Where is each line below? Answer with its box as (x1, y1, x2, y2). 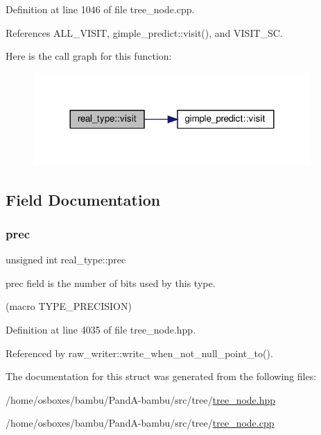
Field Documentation (6, 188, 161, 210)
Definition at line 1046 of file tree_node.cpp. (6, 2, 195, 16)
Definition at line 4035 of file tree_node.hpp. (6, 322, 196, 336)
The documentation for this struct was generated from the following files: (6, 369, 317, 384)
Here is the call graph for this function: (6, 49, 172, 63)
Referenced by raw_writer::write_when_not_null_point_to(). (6, 345, 273, 360)
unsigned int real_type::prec (6, 252, 126, 267)
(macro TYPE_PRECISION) (6, 299, 132, 313)
